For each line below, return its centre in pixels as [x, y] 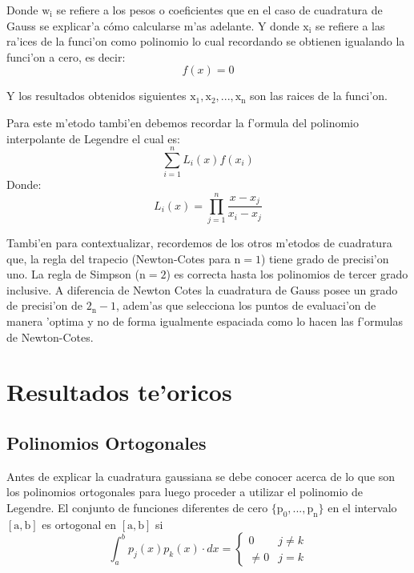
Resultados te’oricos [119, 392]
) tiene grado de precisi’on [325, 258]
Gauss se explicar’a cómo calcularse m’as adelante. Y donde [153, 25]
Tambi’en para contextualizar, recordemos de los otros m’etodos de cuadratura [199, 242]
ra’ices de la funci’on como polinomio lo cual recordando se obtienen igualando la [206, 41]
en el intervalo [362, 507]
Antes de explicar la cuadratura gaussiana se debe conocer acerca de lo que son [201, 476]
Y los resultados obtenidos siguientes [96, 96]
